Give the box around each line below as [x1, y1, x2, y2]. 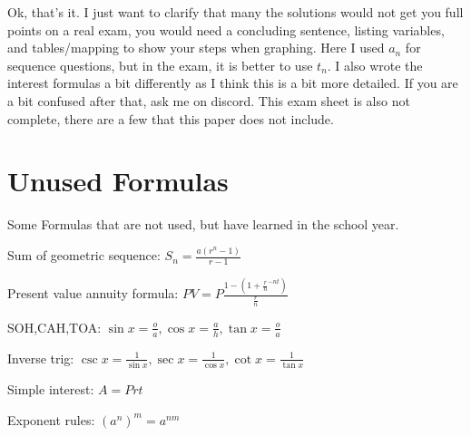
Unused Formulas [7, 162, 229, 199]
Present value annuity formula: [7, 284, 179, 303]
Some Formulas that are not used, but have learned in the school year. [7, 215, 399, 234]
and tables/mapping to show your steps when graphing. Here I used [7, 38, 385, 57]
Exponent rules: [7, 410, 95, 429]
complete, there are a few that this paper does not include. [7, 109, 334, 128]
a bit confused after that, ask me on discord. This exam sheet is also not [7, 91, 410, 110]
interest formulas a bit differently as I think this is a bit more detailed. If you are [7, 73, 458, 92]
